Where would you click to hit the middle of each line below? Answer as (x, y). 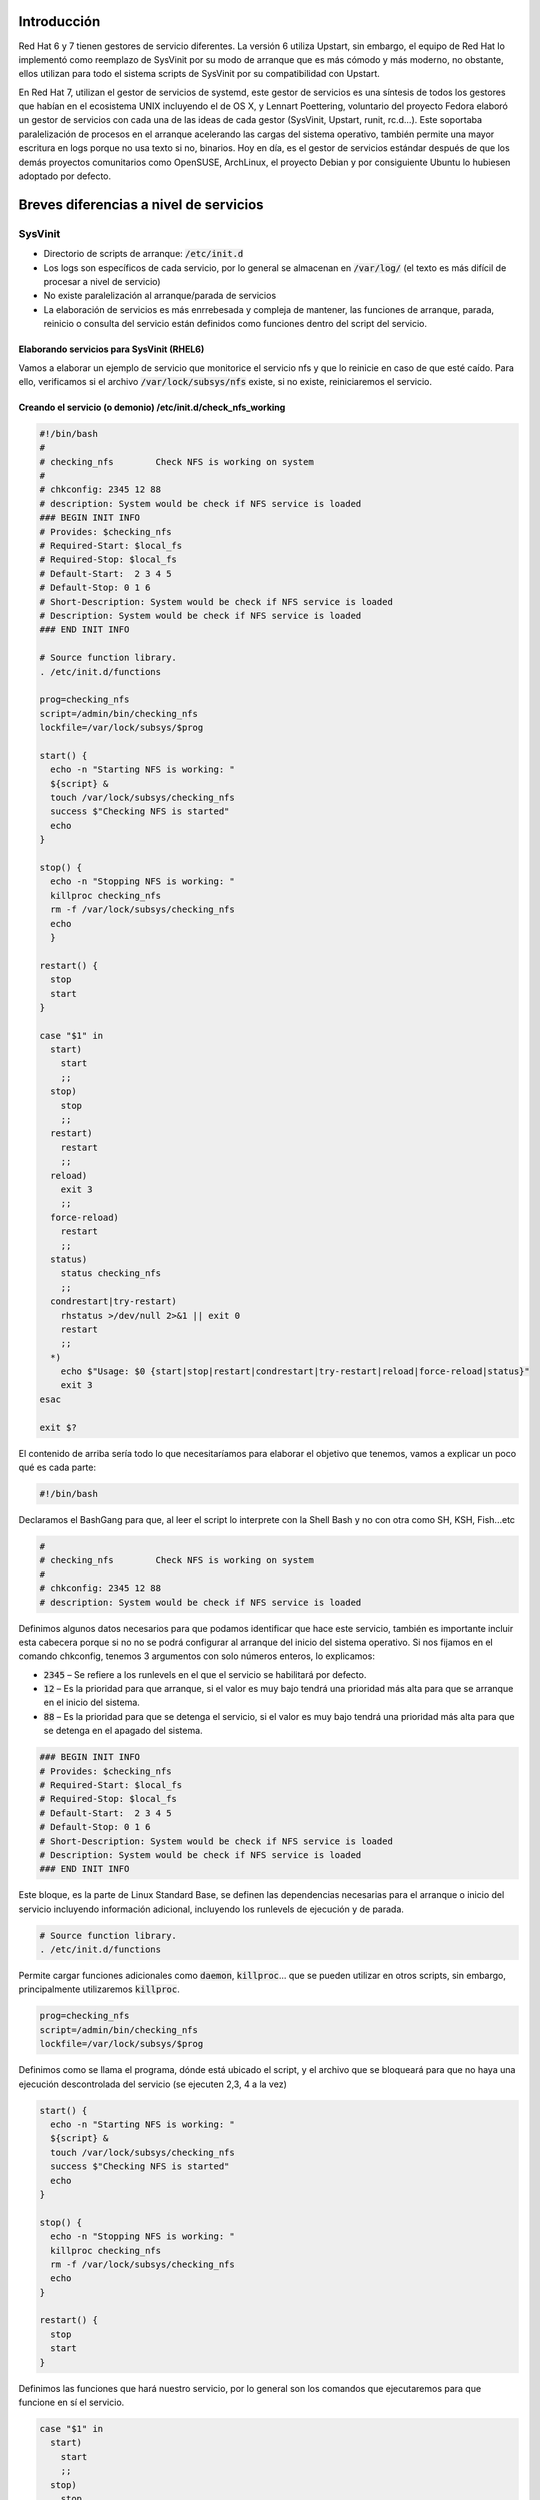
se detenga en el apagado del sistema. (123, 1731)
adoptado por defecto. (65, 176)
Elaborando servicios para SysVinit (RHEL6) (111, 349)
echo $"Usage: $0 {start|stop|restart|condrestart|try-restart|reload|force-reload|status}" (295, 1371)
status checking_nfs (111, 1273)
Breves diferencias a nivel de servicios (141, 204)
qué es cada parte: (57, 1467)
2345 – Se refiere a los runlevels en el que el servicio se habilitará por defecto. (205, 1674)
